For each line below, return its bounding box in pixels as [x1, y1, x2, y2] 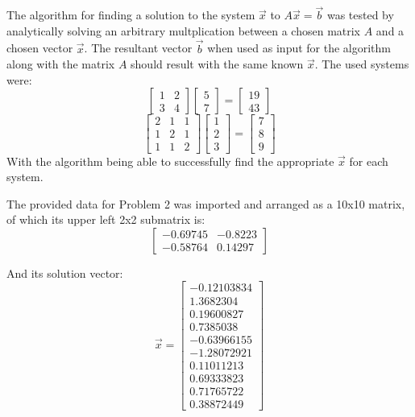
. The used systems [314, 56, 409, 72]
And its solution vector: [6, 264, 123, 281]
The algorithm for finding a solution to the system [6, 6, 255, 23]
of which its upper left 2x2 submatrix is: [6, 211, 205, 228]
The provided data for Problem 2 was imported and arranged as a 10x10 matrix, [6, 195, 405, 212]
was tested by [326, 6, 394, 23]
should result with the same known [131, 56, 304, 72]
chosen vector [6, 39, 73, 56]
